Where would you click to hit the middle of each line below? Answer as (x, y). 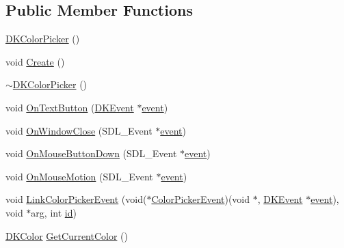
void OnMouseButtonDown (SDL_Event (91, 153)
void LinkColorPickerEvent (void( (76, 199)
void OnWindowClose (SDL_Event (79, 130)
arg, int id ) (54, 212)
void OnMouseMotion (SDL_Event (79, 176)
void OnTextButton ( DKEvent (70, 107)
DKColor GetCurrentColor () (67, 235)
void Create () (35, 61)
